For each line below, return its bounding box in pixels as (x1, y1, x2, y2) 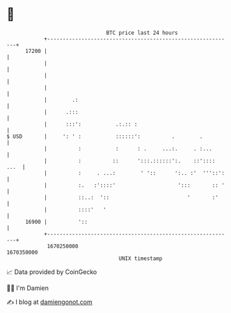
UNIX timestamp (118, 254, 163, 262)
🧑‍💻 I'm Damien (6, 284, 49, 292)
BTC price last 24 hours (106, 29, 178, 36)
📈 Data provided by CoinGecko (6, 268, 97, 276)
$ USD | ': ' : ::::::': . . (6, 132, 203, 140)
